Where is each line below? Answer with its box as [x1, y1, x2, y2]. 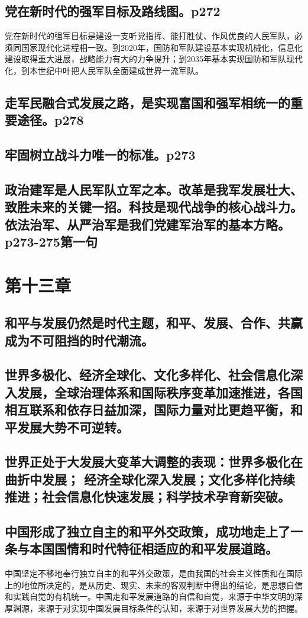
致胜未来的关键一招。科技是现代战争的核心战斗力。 [5, 198, 303, 216]
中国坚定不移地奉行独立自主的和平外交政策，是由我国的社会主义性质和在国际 [5, 567, 303, 580]
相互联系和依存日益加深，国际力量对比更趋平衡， [5, 400, 290, 419]
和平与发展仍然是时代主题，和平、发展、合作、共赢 [5, 313, 303, 332]
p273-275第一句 [5, 232, 98, 251]
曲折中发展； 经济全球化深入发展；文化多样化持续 [5, 470, 296, 488]
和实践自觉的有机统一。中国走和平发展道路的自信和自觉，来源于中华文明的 [5, 590, 294, 603]
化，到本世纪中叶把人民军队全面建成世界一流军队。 [5, 64, 203, 76]
